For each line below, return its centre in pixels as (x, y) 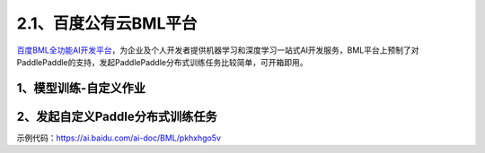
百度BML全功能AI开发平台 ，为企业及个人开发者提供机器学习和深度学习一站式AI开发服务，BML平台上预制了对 (218, 50)
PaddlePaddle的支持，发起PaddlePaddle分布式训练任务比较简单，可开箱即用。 (162, 62)
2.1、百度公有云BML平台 (107, 23)
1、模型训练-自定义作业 (81, 88)
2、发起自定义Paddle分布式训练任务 (117, 116)
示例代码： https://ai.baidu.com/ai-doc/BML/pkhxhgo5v (119, 138)
